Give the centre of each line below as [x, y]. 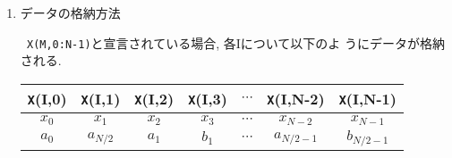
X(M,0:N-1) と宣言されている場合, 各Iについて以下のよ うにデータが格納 [235, 42]
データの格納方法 [70, 12]
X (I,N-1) [367, 98]
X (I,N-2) [296, 98]
